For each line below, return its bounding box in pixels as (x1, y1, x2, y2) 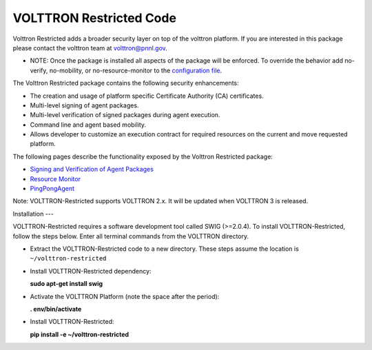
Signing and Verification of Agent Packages (30, 165, 154, 174)
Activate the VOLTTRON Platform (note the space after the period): (30, 292, 220, 300)
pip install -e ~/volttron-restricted (30, 330, 130, 338)
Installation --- (12, 209, 54, 218)
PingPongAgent (30, 185, 75, 193)
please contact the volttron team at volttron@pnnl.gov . (12, 43, 168, 52)
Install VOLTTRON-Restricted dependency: (30, 267, 152, 275)
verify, (30, 66, 48, 74)
